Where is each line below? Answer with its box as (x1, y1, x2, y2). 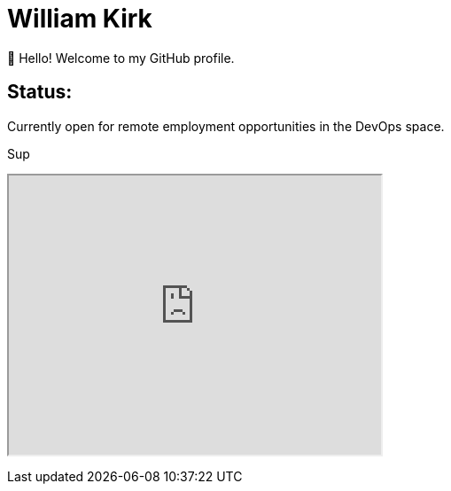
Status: (7, 81, 73, 104)
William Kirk (7, 4, 152, 34)
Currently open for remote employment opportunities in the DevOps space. (7, 118, 445, 134)
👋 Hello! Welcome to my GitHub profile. (7, 50, 235, 66)
